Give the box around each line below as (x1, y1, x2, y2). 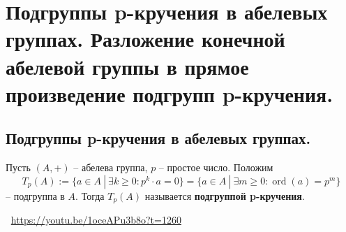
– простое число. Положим (158, 160, 273, 175)
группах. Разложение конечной (6, 24, 285, 53)
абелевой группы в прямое (6, 52, 249, 80)
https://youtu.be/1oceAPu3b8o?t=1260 (10, 212, 181, 227)
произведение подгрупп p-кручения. (6, 79, 333, 108)
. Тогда (75, 188, 105, 203)
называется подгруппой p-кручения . (144, 188, 305, 203)
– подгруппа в (6, 188, 65, 203)
